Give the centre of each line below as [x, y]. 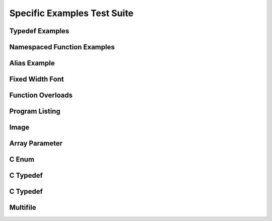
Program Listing [35, 112]
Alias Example [32, 63]
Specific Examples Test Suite [71, 13]
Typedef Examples [39, 31]
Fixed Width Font [37, 79]
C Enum [22, 159]
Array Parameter [36, 143]
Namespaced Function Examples [62, 47]
